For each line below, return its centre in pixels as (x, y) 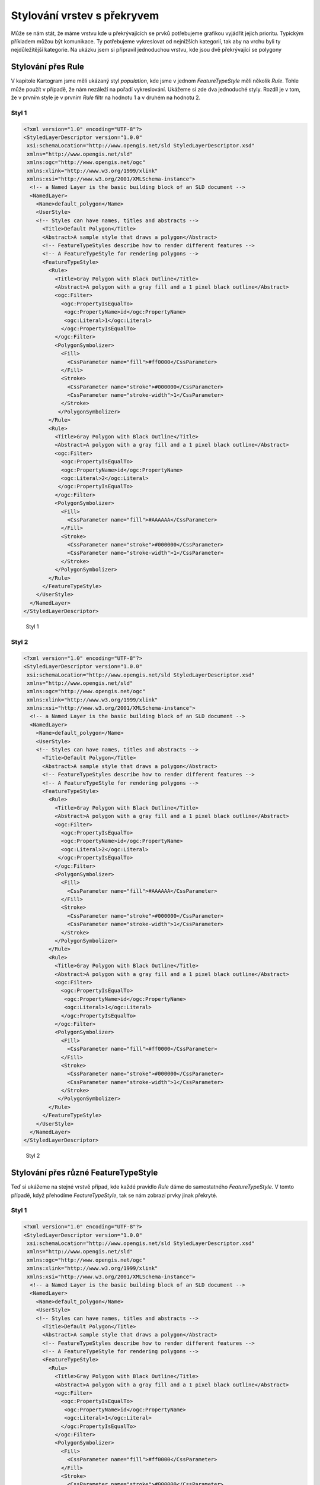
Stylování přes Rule (47, 67)
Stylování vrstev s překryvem (85, 15)
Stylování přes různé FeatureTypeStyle (84, 1173)
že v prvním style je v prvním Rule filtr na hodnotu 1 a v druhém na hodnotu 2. (106, 97)
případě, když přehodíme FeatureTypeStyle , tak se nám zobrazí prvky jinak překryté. (114, 1195)
